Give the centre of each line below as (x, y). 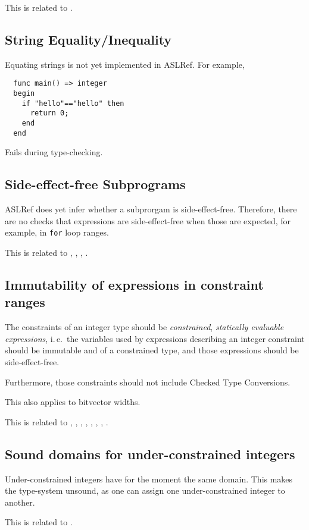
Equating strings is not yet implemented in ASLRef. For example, (125, 64)
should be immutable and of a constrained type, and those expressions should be (152, 350)
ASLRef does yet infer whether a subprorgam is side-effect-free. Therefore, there (151, 209)
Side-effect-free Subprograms (95, 184)
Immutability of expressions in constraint (134, 284)
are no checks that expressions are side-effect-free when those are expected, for (148, 220)
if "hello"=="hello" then (73, 103)
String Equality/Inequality (88, 39)
